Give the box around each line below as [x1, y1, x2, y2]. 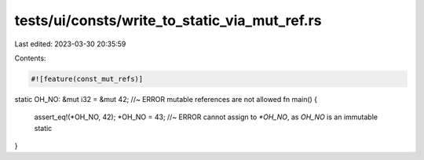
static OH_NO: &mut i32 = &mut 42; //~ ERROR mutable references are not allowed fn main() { [14, 94, 318, 104]
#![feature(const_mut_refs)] [31, 75, 144, 83]
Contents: [14, 53, 46, 63]
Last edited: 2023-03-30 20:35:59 [14, 39, 126, 49]
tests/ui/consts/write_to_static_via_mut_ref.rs [14, 12, 322, 29]
